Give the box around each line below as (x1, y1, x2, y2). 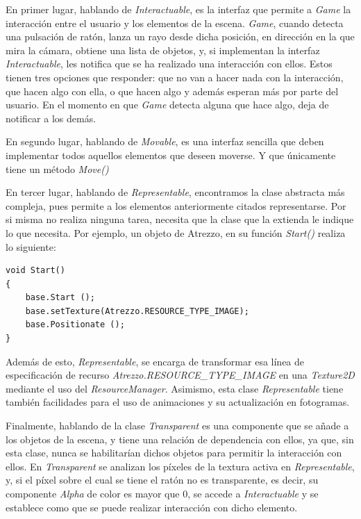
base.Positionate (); (25, 320, 125, 330)
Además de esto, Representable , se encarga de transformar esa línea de (6, 354, 305, 368)
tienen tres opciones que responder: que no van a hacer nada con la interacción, (6, 69, 344, 84)
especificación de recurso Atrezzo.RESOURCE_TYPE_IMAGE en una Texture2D (6, 368, 355, 382)
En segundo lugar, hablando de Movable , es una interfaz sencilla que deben (6, 134, 324, 149)
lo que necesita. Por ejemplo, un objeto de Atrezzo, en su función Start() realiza (6, 225, 346, 240)
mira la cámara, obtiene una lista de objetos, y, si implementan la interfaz (6, 42, 320, 57)
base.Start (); (25, 293, 95, 303)
